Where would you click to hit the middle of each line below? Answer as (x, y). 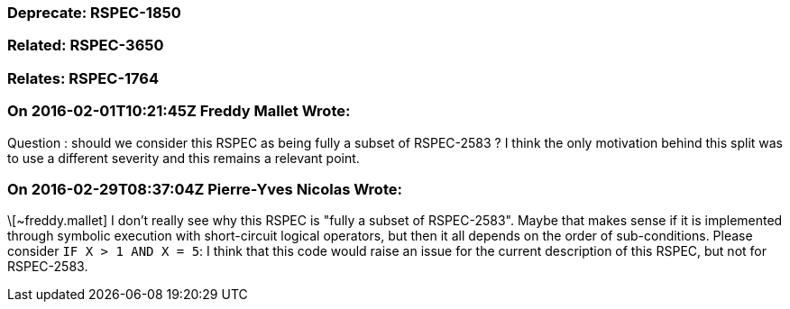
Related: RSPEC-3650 (86, 45)
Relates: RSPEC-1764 (83, 78)
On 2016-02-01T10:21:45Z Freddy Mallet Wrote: (179, 111)
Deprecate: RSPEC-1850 (94, 13)
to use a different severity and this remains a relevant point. (184, 158)
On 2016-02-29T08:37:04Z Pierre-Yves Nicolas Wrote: (205, 189)
